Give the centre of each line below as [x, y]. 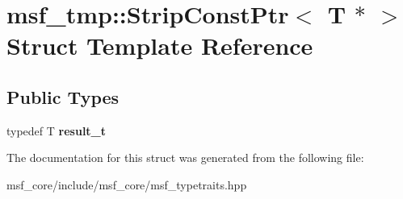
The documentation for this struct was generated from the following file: [185, 158]
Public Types [63, 96]
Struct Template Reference [160, 46]
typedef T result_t [57, 130]
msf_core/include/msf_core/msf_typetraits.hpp [127, 184]
